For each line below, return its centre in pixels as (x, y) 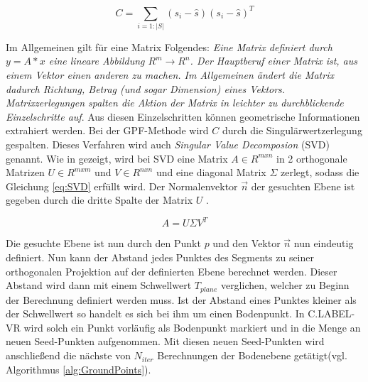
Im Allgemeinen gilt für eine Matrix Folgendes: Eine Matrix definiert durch (169, 47)
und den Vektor (247, 243)
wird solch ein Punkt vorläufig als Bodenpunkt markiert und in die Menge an (192, 327)
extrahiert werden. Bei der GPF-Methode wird (107, 130)
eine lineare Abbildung (97, 61)
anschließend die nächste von (68, 355)
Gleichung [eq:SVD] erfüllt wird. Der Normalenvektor (122, 186)
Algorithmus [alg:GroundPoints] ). (79, 369)
